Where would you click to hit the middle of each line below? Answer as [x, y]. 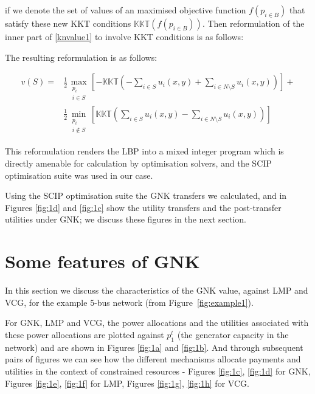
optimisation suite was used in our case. [79, 175]
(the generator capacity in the [233, 334]
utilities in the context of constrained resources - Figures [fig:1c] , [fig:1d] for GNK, [158, 371]
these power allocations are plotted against [85, 334]
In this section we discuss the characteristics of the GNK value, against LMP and [157, 290]
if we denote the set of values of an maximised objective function [126, 10]
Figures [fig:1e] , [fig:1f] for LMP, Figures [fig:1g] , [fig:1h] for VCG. [127, 383]
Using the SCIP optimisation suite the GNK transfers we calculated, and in [146, 195]
